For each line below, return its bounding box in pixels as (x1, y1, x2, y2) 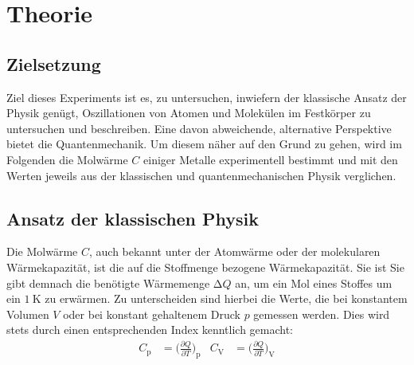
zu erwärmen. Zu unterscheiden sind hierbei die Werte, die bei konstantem (45, 290, 408, 307)
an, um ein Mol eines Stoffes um (235, 274, 393, 291)
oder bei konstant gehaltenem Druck (63, 305, 240, 322)
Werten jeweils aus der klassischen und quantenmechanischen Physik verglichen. (6, 167, 396, 183)
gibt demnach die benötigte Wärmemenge (6, 274, 210, 291)
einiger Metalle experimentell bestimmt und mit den (143, 151, 398, 167)
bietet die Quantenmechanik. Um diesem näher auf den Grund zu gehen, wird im (6, 135, 402, 152)
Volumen (6, 305, 49, 322)
